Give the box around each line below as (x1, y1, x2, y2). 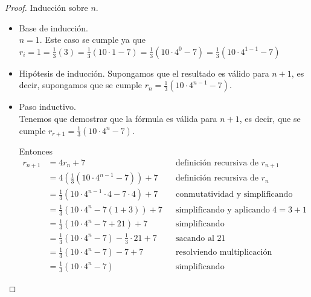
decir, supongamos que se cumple (19, 78, 143, 91)
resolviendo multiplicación (176, 248, 272, 257)
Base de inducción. (19, 21, 89, 34)
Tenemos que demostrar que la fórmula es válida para (19, 112, 217, 124)
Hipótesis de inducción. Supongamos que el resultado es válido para (19, 66, 269, 79)
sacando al (176, 234, 214, 243)
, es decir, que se (239, 112, 301, 124)
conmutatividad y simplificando (176, 190, 293, 199)
